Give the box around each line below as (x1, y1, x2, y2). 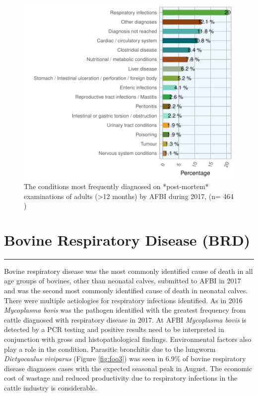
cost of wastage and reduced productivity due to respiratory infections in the (4, 373, 238, 383)
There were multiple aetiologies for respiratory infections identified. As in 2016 (4, 295, 243, 305)
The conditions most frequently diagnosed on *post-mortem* (24, 181, 209, 191)
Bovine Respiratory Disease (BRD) (4, 229, 251, 250)
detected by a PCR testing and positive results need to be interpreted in (4, 324, 224, 334)
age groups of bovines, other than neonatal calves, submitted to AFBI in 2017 (4, 275, 241, 286)
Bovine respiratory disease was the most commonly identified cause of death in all (4, 265, 253, 276)
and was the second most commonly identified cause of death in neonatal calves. (4, 285, 248, 296)
